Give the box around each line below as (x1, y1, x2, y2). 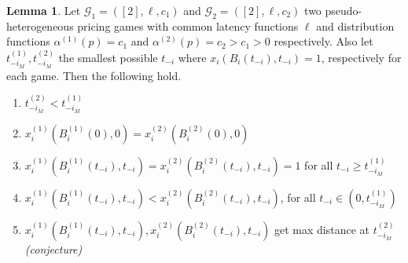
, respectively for (321, 49, 402, 65)
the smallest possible (58, 49, 158, 65)
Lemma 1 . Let (6, 2, 81, 18)
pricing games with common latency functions (77, 17, 299, 34)
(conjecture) (24, 240, 83, 257)
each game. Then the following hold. (6, 67, 182, 83)
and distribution (316, 17, 395, 34)
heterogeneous (6, 17, 74, 34)
